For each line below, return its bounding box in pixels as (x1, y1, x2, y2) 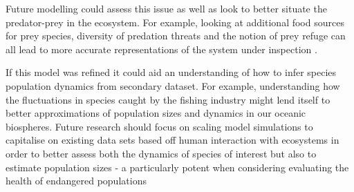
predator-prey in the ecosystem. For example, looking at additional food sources (6, 15, 344, 29)
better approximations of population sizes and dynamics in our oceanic (6, 106, 306, 120)
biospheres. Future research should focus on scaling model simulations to (6, 119, 313, 133)
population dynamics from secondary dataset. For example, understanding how (6, 78, 340, 93)
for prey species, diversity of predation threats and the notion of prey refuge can (6, 28, 346, 43)
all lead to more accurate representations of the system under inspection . (6, 41, 317, 56)
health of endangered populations (6, 173, 147, 188)
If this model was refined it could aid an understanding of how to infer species (6, 65, 337, 79)
